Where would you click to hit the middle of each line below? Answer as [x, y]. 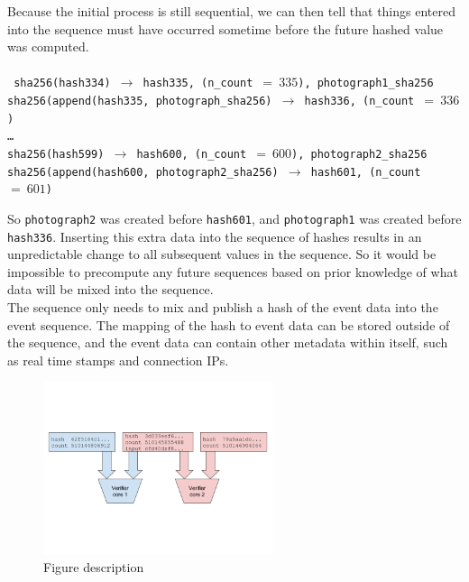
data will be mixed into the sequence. [110, 289]
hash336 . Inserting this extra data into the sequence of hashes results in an [215, 236]
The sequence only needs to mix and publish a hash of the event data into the [223, 307]
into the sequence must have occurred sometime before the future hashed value [225, 28]
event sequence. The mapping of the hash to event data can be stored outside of [229, 324]
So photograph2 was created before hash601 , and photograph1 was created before [234, 218]
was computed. [48, 46]
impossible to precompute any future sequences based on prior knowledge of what [233, 271]
